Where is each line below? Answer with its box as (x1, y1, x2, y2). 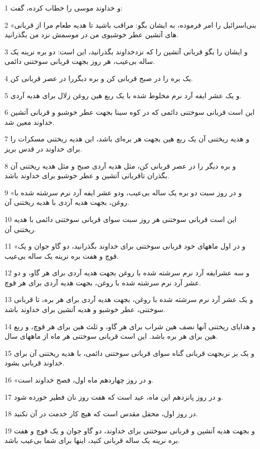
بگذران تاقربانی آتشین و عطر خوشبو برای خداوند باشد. (5, 170, 169, 181)
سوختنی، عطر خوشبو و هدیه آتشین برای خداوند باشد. (5, 304, 165, 315)
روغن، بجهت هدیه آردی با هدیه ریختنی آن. (5, 197, 129, 207)
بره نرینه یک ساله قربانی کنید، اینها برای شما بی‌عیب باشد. (5, 435, 180, 445)
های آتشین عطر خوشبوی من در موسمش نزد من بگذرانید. (5, 29, 179, 40)
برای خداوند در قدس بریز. (5, 143, 82, 154)
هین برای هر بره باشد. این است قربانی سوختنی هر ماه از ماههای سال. (5, 331, 218, 341)
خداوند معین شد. (5, 116, 55, 127)
